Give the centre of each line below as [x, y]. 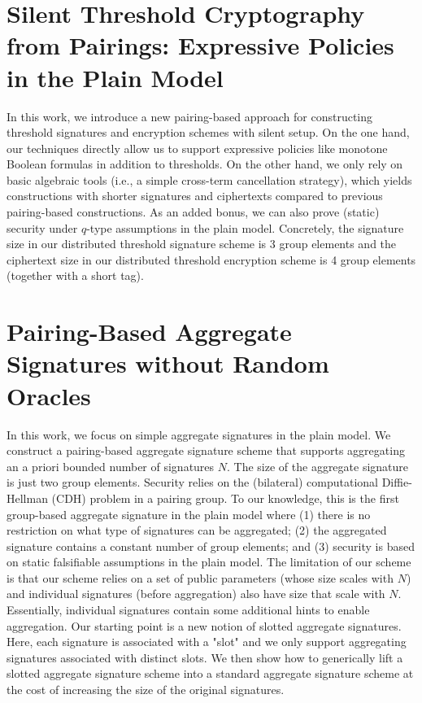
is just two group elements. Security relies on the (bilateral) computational [193, 482]
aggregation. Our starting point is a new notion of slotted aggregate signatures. [204, 625]
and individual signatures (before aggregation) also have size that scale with [196, 594]
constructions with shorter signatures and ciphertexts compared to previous [195, 196]
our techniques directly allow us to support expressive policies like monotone [197, 148]
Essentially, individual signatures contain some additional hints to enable [188, 610]
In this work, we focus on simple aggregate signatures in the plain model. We [199, 434]
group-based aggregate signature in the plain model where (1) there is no [189, 514]
